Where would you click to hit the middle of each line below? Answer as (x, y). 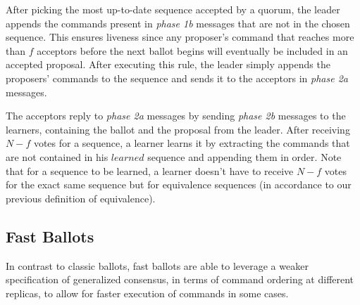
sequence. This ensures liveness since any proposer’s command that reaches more (180, 37)
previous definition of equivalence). (81, 198)
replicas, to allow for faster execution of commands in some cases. (147, 293)
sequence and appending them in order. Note (244, 156)
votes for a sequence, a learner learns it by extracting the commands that (192, 143)
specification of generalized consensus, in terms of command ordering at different (180, 279)
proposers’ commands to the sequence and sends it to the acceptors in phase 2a (177, 78)
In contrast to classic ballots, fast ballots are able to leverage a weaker (157, 265)
